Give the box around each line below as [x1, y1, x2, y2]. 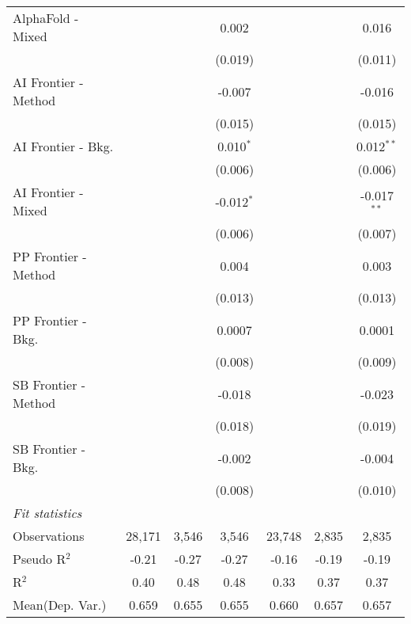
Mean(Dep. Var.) [13, 595, 107, 614]
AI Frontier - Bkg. [13, 137, 114, 155]
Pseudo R [13, 550, 66, 568]
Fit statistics [13, 504, 82, 522]
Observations [13, 527, 85, 545]
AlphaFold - [13, 9, 79, 27]
